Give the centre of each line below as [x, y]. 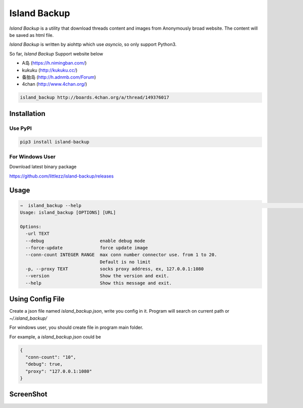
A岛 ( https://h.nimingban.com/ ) [54, 63]
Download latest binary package [43, 167]
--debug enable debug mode [85, 241]
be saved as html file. [32, 35]
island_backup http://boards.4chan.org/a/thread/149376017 [94, 98]
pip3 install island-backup [55, 142]
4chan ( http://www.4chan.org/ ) [55, 84]
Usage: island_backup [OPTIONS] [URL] [68, 212]
